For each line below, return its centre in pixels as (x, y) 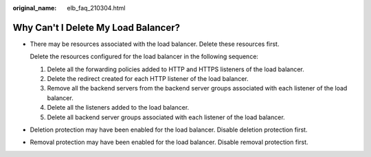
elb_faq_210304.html (96, 8)
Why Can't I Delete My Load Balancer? (96, 27)
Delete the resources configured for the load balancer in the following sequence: (144, 57)
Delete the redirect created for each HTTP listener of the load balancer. (148, 79)
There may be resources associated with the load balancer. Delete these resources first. (155, 44)
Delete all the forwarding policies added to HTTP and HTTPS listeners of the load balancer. (176, 69)
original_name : (35, 8)
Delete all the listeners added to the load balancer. (118, 108)
